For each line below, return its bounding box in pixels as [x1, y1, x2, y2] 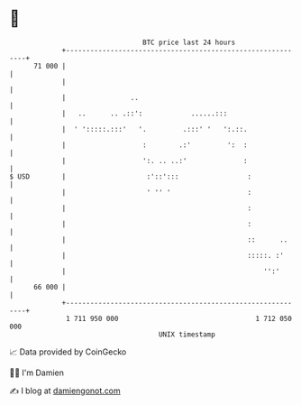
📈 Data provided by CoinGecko [9, 346, 127, 357]
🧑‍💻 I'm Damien [9, 367, 65, 378]
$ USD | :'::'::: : [9, 171, 252, 181]
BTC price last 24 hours [142, 38, 236, 47]
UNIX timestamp [158, 329, 216, 339]
